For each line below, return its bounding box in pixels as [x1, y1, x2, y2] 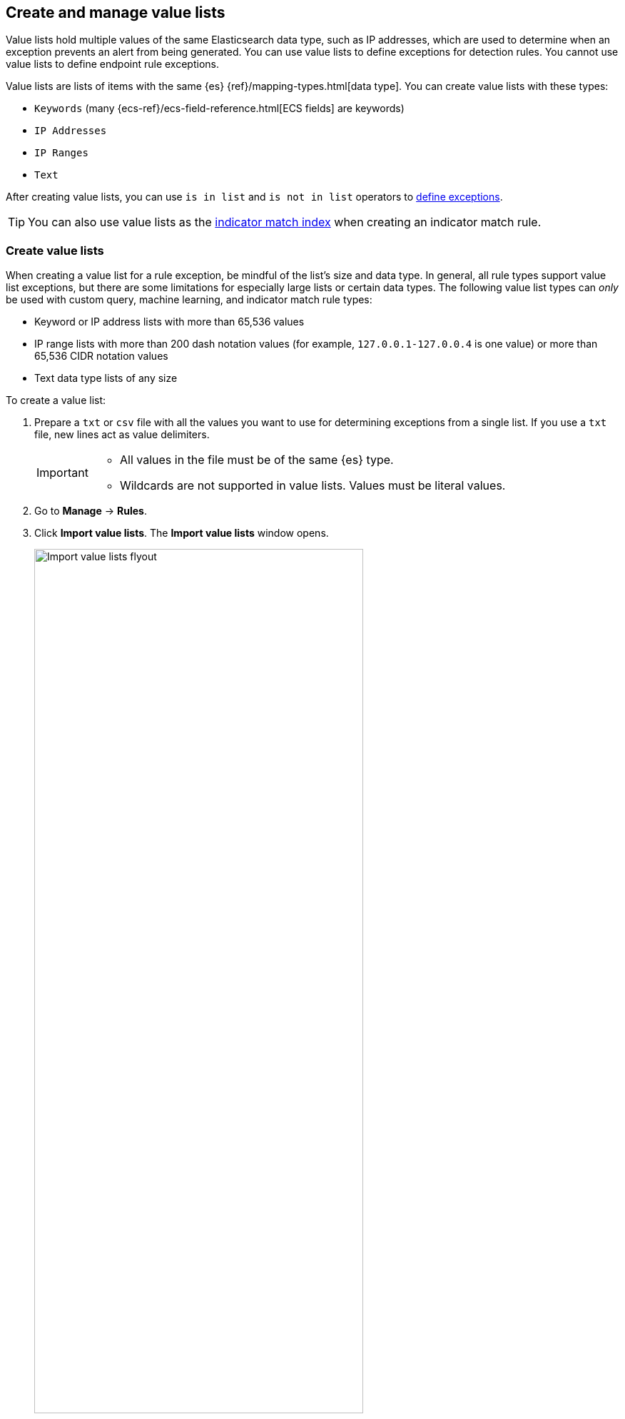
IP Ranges [34, 147, 88, 159]
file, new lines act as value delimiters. [34, 428, 210, 441]
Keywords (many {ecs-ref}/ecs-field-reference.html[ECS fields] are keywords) [34, 102, 405, 115]
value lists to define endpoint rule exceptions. [6, 58, 219, 71]
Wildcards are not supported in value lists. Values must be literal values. [119, 478, 506, 493]
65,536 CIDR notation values [34, 350, 168, 363]
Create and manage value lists [6, 4, 225, 21]
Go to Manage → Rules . [34, 505, 147, 517]
